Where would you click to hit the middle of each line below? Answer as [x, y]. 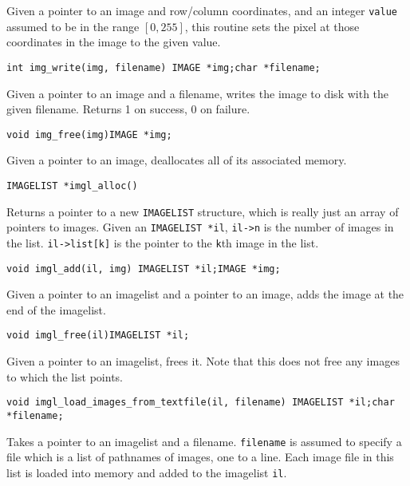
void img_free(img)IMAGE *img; [89, 134]
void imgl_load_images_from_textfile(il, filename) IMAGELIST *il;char [201, 403]
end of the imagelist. [56, 309]
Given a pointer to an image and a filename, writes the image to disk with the [198, 93]
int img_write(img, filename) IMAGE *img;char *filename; [164, 67]
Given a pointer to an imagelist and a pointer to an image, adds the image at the [205, 294]
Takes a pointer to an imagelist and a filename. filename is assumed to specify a [204, 441]
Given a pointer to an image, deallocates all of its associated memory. [177, 160]
